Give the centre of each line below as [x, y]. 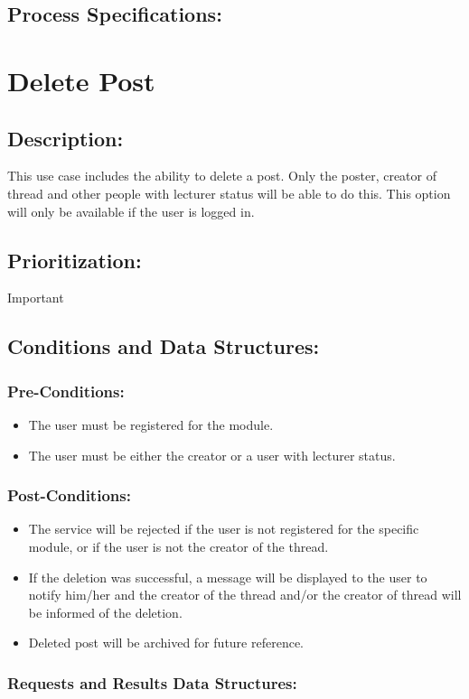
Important [36, 298]
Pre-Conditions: [66, 391]
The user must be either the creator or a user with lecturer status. [212, 455]
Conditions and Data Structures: [164, 346]
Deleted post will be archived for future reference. [166, 643]
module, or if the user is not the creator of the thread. [178, 546]
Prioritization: [75, 260]
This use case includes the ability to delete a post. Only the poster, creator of [222, 176]
